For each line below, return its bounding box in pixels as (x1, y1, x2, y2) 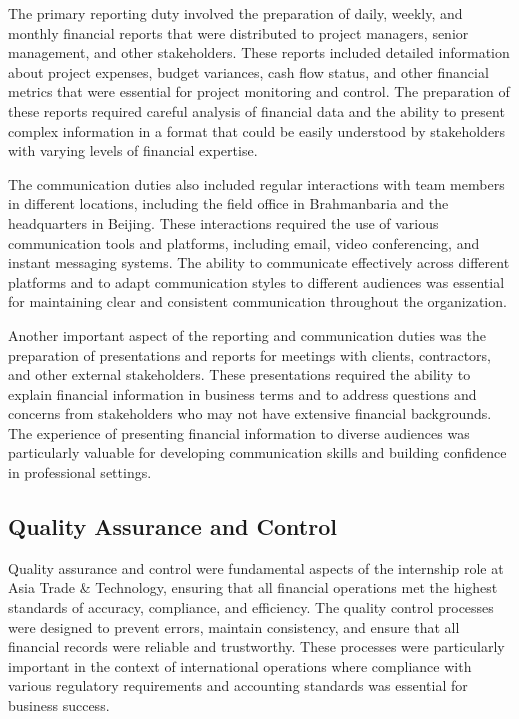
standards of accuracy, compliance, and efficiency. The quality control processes (8, 597, 494, 618)
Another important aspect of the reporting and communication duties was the (8, 324, 486, 345)
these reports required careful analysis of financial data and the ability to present (8, 100, 505, 121)
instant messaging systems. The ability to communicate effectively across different (8, 252, 510, 273)
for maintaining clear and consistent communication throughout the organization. (8, 291, 507, 312)
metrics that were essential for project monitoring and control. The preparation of (8, 81, 510, 102)
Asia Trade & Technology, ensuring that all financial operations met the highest (8, 577, 498, 598)
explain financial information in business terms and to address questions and (8, 383, 477, 404)
